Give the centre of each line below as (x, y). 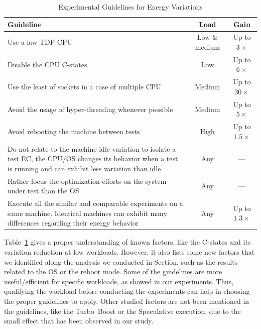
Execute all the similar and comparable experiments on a (95, 203)
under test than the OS (43, 191)
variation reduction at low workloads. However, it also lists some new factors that (129, 251)
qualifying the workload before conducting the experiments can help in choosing (127, 291)
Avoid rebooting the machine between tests (74, 131)
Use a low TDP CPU (40, 42)
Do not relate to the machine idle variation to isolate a (92, 148)
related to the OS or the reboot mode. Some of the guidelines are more (113, 271)
